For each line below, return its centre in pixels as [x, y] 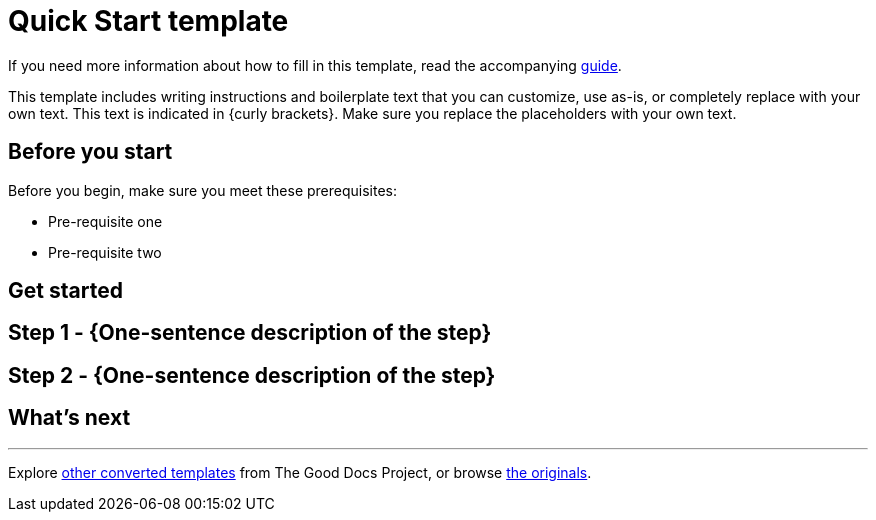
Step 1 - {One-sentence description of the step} [250, 333]
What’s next [69, 418]
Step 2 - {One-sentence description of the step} [252, 375]
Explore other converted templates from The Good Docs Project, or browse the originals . [300, 472]
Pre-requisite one [105, 221]
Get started [65, 291]
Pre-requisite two [105, 252]
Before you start [90, 152]
